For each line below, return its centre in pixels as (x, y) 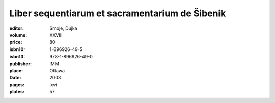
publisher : (21, 64)
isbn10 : (17, 49)
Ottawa (57, 70)
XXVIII (56, 35)
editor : (17, 28)
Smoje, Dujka (63, 28)
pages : (17, 85)
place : (16, 70)
